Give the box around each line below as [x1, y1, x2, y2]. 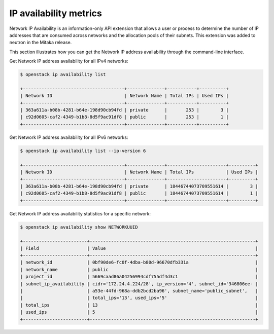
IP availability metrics [9, 8, 102, 19]
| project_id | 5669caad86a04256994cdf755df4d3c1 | [20, 274, 258, 280]
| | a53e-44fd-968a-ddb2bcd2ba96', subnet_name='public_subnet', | [20, 288, 258, 294]
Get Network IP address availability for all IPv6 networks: [9, 134, 128, 140]
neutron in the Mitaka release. [9, 40, 72, 46]
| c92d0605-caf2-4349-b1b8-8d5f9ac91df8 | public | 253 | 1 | [20, 114, 229, 120]
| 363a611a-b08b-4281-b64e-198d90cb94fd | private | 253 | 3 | [20, 107, 229, 113]
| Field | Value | [20, 245, 258, 251]
